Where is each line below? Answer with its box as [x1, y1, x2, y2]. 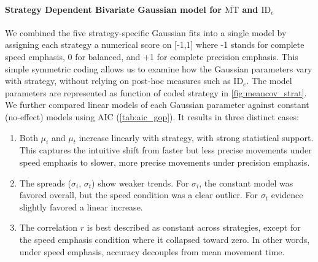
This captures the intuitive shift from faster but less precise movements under [19, 144, 312, 156]
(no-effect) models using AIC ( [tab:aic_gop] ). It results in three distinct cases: [5, 110, 299, 123]
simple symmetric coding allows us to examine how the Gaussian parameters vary [5, 62, 312, 75]
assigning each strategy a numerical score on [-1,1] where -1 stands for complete [5, 38, 304, 51]
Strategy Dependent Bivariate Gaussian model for [5, 2, 222, 15]
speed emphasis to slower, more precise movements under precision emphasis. [19, 155, 310, 168]
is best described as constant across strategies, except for [87, 221, 301, 234]
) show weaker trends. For [91, 176, 189, 189]
